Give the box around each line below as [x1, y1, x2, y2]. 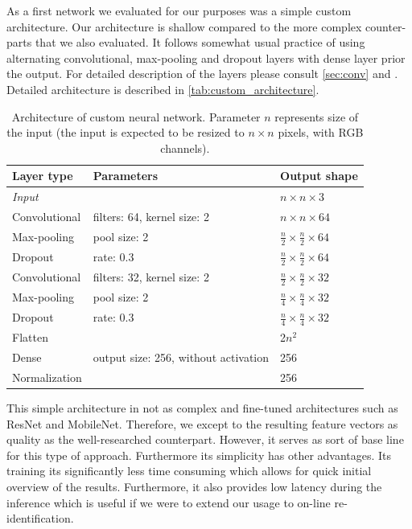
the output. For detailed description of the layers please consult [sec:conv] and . [6, 65, 398, 82]
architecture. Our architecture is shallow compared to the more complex [6, 18, 362, 35]
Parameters [93, 167, 159, 184]
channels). [160, 139, 210, 156]
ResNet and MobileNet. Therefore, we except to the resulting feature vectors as [6, 415, 398, 432]
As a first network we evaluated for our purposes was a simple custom [6, 2, 352, 18]
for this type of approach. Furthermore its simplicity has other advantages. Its [6, 446, 392, 463]
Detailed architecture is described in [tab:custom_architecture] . [6, 80, 319, 97]
